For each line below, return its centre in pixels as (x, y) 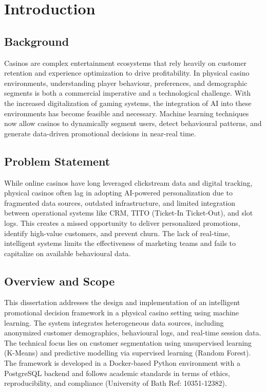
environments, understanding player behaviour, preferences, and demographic (126, 83)
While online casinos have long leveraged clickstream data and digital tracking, (128, 182)
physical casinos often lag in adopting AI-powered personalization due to (118, 193)
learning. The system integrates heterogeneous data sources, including (114, 322)
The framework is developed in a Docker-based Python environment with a (122, 363)
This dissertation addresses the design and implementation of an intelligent (122, 302)
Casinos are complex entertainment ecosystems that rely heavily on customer (125, 63)
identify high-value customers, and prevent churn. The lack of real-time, (117, 233)
